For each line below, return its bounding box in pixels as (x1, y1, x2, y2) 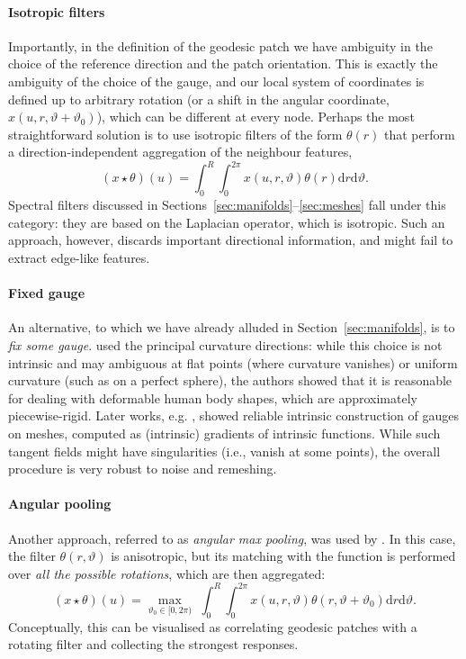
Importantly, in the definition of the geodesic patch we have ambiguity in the (8, 36, 433, 55)
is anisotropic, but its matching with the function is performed (111, 546, 456, 565)
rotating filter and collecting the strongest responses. (8, 635, 299, 654)
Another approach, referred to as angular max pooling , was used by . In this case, (8, 528, 456, 547)
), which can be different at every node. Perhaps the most (96, 107, 415, 126)
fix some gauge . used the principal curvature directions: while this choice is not (8, 336, 443, 355)
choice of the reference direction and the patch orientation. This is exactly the (8, 54, 438, 73)
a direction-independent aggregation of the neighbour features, (8, 142, 353, 161)
